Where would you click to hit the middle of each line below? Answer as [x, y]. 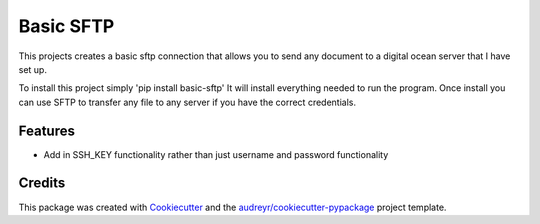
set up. [32, 69]
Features [46, 130]
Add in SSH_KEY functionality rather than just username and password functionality [216, 154]
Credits [42, 183]
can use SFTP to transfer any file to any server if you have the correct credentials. [187, 102]
